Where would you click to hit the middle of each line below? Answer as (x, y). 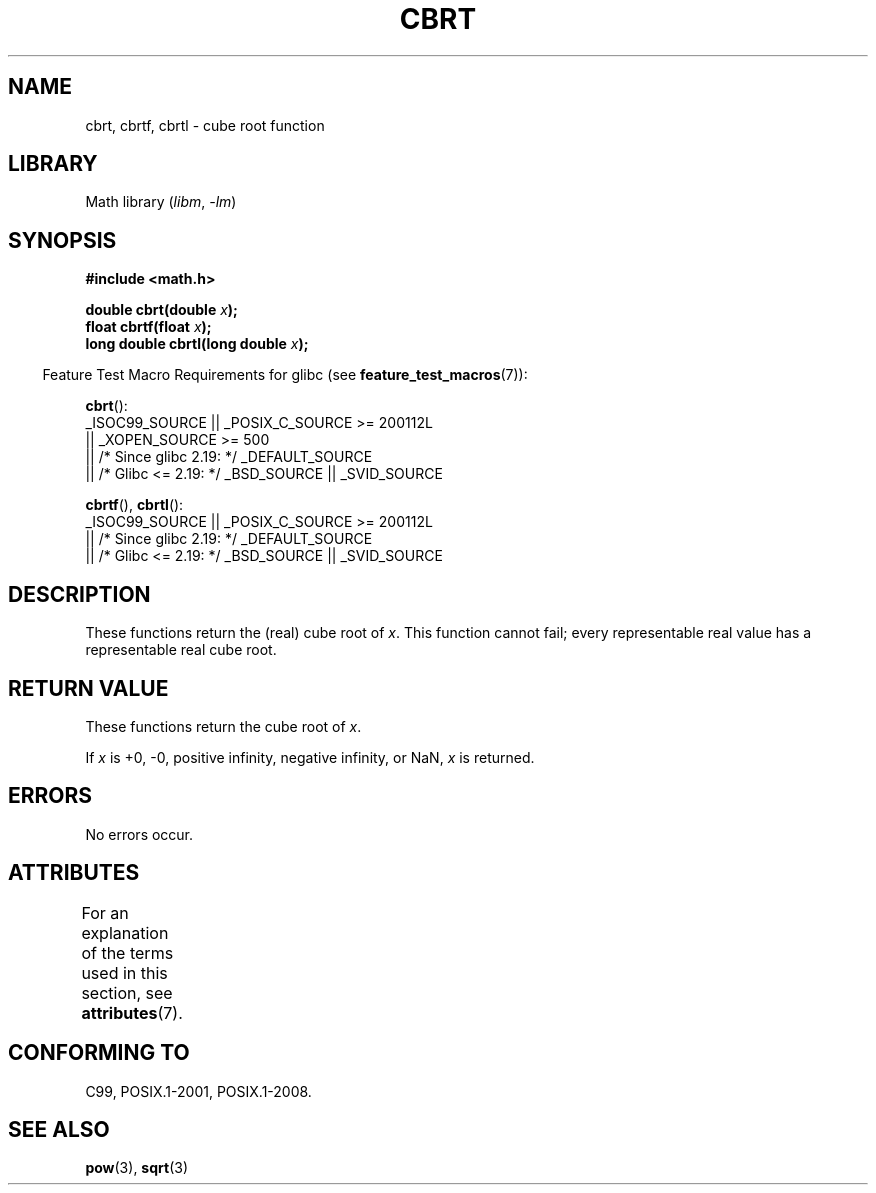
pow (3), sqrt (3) (137, 1168)
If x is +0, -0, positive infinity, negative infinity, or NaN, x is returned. (310, 757)
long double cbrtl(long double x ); (197, 344)
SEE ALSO (59, 1129)
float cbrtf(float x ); (148, 327)
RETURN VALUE (88, 688)
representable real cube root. (181, 650)
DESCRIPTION (79, 594)
